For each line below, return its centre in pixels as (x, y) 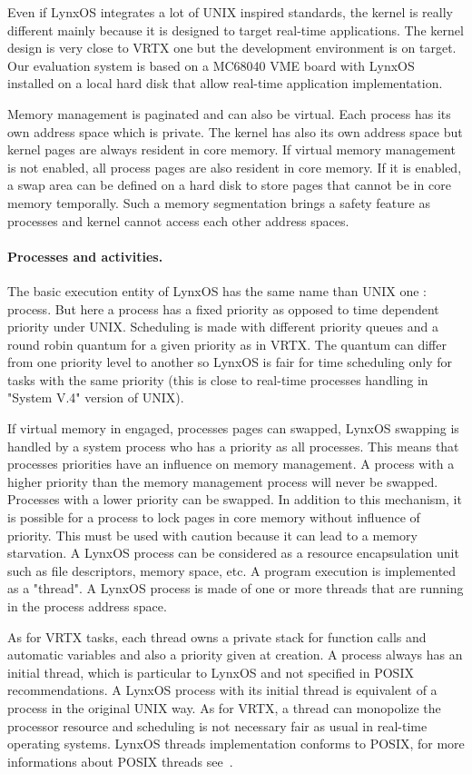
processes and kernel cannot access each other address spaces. (178, 220)
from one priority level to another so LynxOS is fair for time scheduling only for (230, 362)
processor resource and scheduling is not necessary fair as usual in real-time (217, 725)
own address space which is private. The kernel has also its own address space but (235, 131)
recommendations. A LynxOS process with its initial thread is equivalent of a (222, 690)
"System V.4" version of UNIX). (96, 397)
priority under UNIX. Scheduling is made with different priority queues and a (223, 327)
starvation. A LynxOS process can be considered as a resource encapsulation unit (233, 553)
